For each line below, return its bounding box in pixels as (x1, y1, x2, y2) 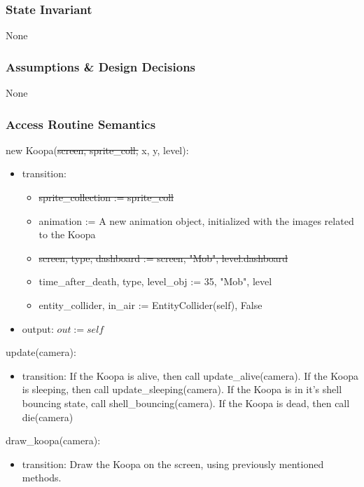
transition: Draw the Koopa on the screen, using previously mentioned (22, 456, 324, 471)
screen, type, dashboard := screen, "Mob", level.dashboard (38, 250, 288, 265)
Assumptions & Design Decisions (6, 57, 196, 75)
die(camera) (22, 409, 73, 424)
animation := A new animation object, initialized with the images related (38, 213, 354, 228)
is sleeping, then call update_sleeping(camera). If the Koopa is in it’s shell (22, 382, 342, 397)
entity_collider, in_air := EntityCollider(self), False (38, 298, 262, 312)
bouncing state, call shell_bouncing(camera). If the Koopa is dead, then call (22, 395, 350, 410)
